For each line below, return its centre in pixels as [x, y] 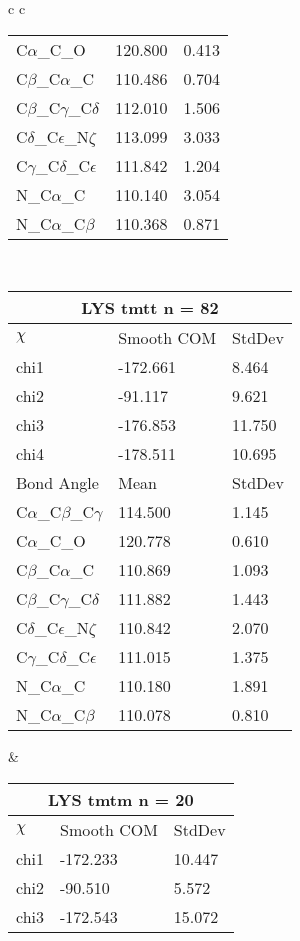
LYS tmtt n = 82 [150, 308]
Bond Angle [57, 483]
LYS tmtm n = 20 [121, 799]
